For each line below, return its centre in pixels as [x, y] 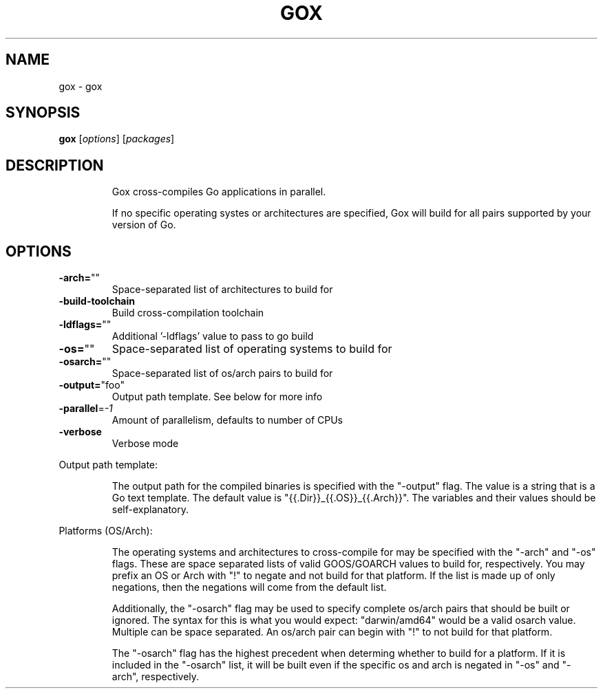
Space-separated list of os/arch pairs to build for [222, 373]
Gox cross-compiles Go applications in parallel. [219, 192]
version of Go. [144, 225]
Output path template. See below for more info [217, 397]
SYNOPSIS [43, 113]
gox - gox [81, 86]
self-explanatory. [150, 510]
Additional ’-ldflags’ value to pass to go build [213, 336]
